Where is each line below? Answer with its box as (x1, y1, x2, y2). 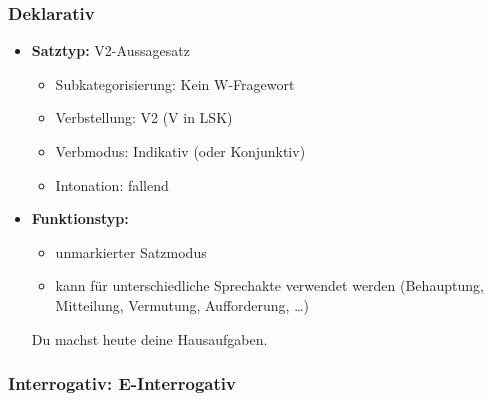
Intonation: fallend (55, 174, 169, 195)
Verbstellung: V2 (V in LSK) (55, 107, 233, 128)
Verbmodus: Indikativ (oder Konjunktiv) (55, 141, 306, 161)
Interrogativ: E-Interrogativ (8, 371, 236, 396)
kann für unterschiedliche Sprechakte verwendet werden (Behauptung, (55, 275, 484, 296)
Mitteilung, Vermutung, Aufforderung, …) (55, 294, 309, 315)
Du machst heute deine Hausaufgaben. (31, 328, 268, 349)
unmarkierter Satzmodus (55, 241, 207, 262)
